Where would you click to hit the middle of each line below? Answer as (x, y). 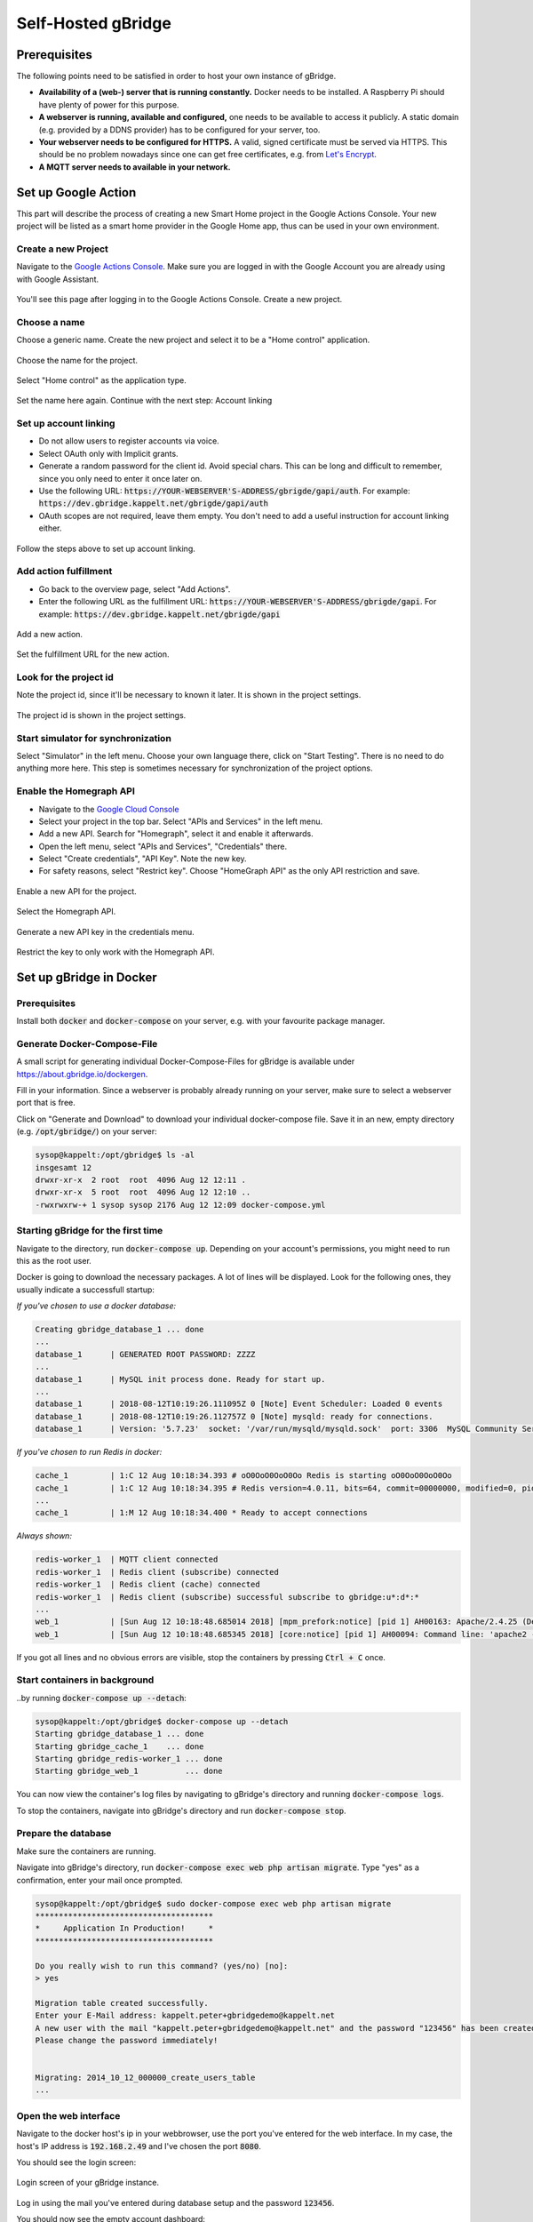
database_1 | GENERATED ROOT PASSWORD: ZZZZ (145, 1354)
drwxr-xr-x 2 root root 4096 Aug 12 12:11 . (140, 1180)
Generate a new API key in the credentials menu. (105, 931)
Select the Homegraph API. (66, 912)
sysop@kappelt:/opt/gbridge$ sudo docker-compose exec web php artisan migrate (213, 1903)
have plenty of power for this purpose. (109, 104)
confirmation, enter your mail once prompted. (99, 1880)
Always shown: (44, 1536)
